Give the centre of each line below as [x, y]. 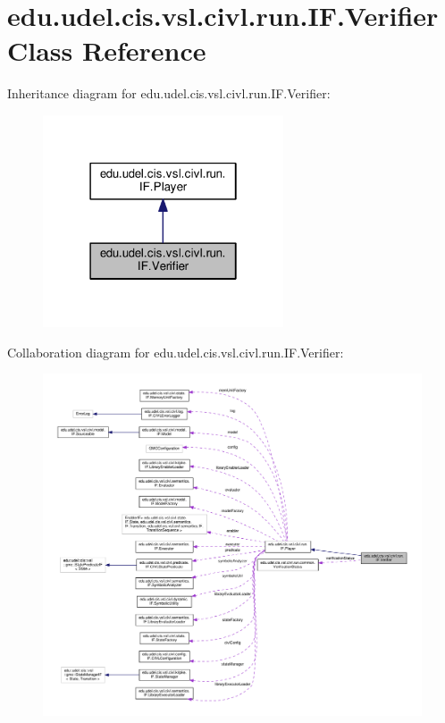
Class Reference [107, 50]
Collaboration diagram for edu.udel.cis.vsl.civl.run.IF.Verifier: [176, 352]
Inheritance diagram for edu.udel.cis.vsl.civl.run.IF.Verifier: [169, 93]
